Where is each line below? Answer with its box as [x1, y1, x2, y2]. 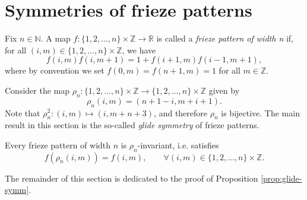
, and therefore [154, 106, 208, 119]
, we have [122, 43, 156, 56]
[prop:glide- [261, 172, 302, 184]
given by [208, 84, 240, 96]
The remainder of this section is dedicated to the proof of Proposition [5, 172, 258, 184]
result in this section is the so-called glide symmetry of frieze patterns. [5, 119, 259, 131]
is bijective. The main [221, 106, 300, 119]
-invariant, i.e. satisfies [137, 138, 219, 151]
